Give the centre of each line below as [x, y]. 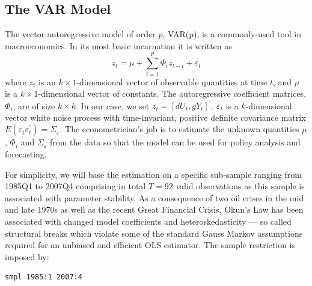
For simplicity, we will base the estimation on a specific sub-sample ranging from [153, 174]
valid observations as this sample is [240, 186]
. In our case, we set [113, 105]
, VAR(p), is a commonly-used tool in [232, 34]
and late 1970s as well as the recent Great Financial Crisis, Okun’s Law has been [154, 209]
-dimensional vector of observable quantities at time [172, 81]
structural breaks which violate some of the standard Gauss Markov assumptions [154, 233]
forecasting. [26, 154]
